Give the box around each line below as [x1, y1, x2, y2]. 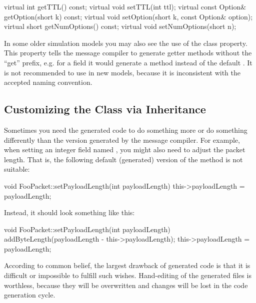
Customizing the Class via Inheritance [4, 101, 206, 117]
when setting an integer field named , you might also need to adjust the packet [4, 144, 245, 155]
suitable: [4, 164, 30, 174]
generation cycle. [4, 290, 55, 300]
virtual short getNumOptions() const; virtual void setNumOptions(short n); [4, 21, 236, 31]
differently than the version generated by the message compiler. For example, [4, 134, 240, 145]
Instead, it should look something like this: [4, 207, 135, 218]
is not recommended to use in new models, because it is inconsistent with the [4, 67, 241, 77]
